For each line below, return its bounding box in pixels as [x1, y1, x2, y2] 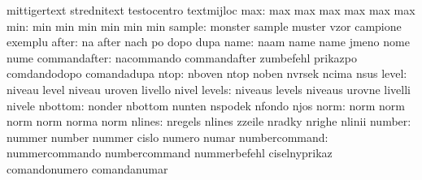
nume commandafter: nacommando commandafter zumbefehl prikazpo [7, 49, 358, 66]
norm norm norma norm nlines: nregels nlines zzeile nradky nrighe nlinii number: [7, 113, 411, 130]
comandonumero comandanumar [7, 160, 168, 177]
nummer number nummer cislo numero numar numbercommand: [7, 128, 328, 145]
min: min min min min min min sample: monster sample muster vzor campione [7, 17, 402, 34]
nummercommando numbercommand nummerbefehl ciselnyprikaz [7, 144, 333, 161]
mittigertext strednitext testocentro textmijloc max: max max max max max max [7, 2, 415, 18]
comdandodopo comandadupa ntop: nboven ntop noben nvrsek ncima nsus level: [7, 65, 407, 82]
